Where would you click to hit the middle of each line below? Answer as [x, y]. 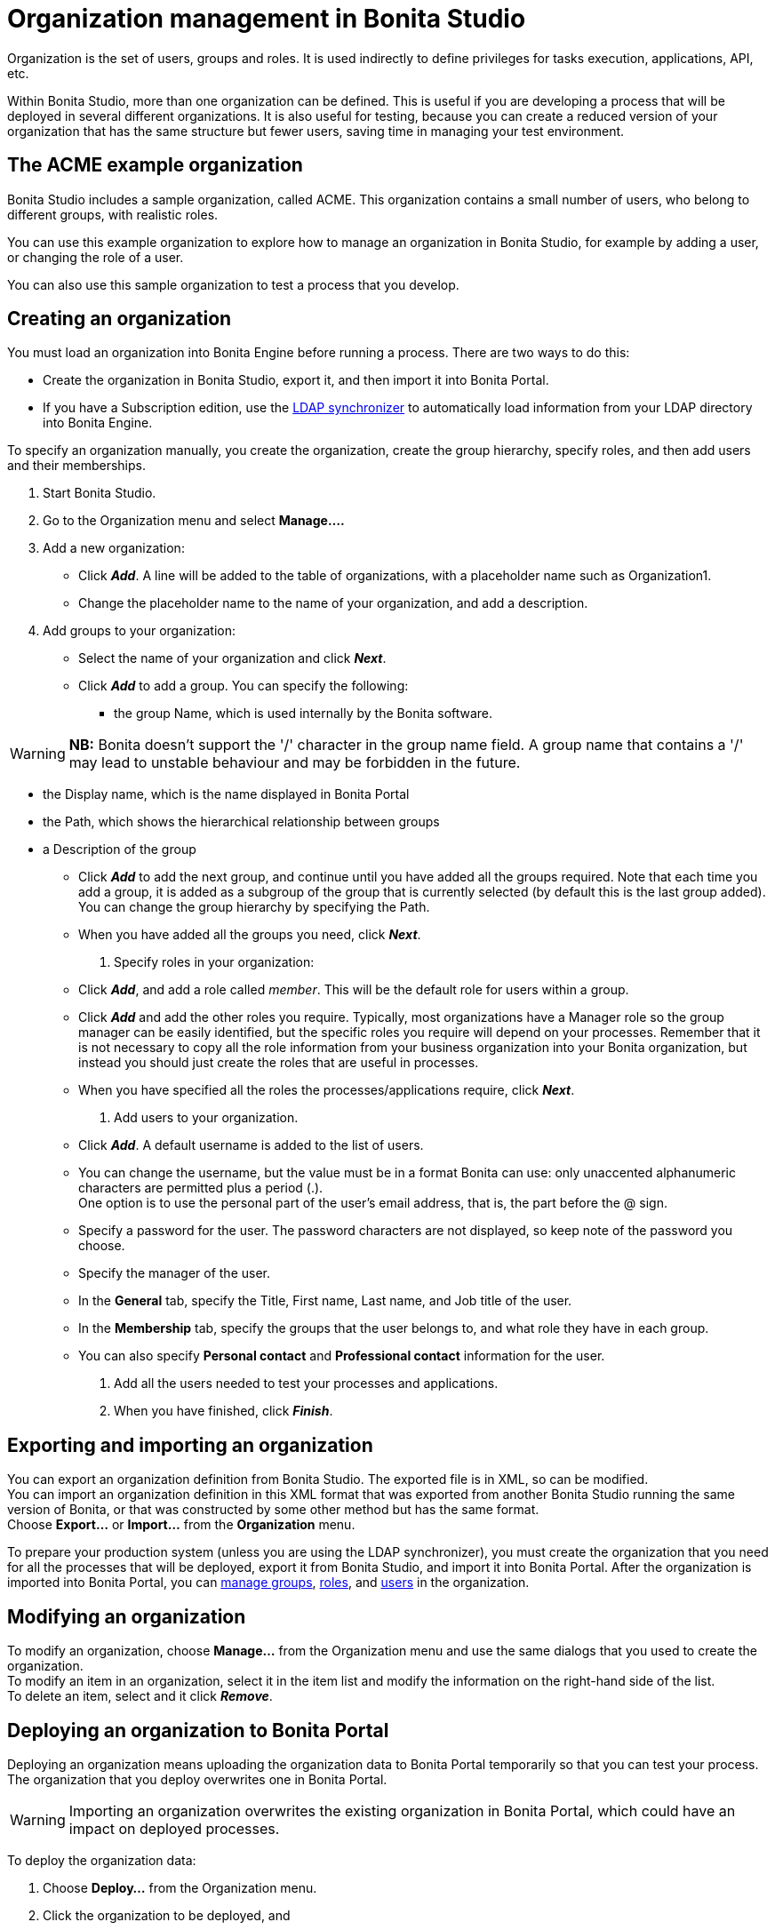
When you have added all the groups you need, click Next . [250, 935]
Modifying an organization [127, 1616]
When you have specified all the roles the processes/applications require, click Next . [327, 1090]
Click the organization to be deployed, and [167, 1915]
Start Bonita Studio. [100, 493]
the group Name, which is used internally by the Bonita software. [304, 714]
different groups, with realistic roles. [113, 214]
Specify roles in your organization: [214, 962]
